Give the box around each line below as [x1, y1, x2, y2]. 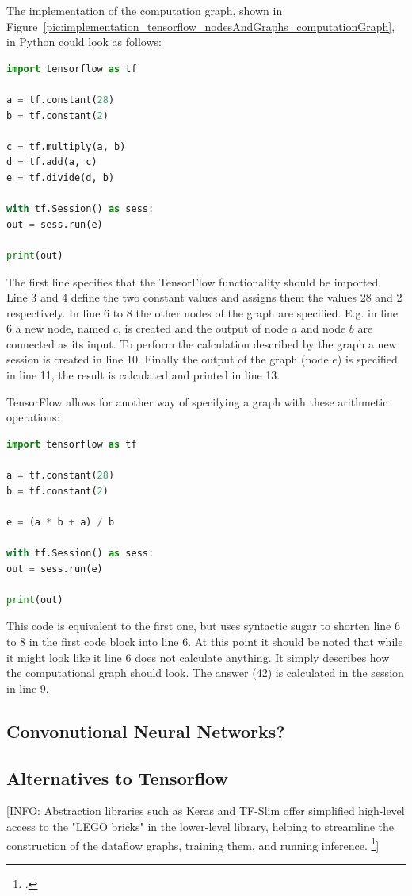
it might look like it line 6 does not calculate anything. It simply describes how [6, 648, 390, 665]
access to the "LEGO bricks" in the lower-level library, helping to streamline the [6, 817, 394, 834]
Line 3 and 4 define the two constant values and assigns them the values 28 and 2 [6, 289, 402, 306]
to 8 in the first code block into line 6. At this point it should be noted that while [6, 633, 403, 649]
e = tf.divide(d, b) [6, 171, 115, 183]
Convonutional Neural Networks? [6, 718, 285, 743]
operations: [6, 409, 60, 425]
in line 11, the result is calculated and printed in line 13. [6, 367, 280, 383]
